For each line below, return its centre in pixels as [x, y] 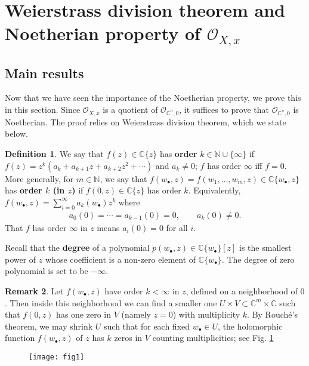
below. [16, 133]
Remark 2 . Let [34, 291]
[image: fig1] [57, 357]
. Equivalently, [214, 190]
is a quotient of [130, 110]
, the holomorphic [250, 326]
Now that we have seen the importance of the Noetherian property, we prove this [153, 98]
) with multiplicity [206, 314]
